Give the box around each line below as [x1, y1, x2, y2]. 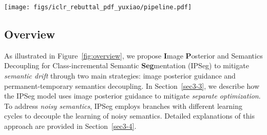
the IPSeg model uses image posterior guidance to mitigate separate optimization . [4, 90, 261, 101]
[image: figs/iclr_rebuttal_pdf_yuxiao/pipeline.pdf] [4, 4, 192, 11]
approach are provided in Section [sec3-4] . [4, 121, 137, 131]
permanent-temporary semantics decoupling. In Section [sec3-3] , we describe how [4, 80, 260, 91]
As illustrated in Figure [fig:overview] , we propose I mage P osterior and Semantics [4, 50, 263, 61]
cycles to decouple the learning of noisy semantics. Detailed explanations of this [4, 110, 255, 121]
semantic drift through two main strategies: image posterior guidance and [4, 70, 236, 81]
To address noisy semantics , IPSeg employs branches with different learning [4, 100, 243, 111]
